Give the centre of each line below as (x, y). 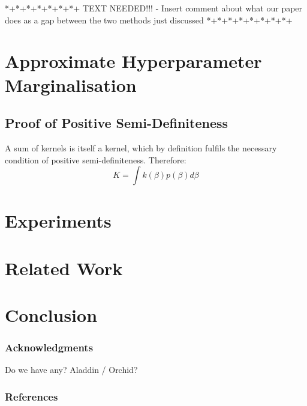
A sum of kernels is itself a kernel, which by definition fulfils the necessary (141, 147)
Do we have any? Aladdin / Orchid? (71, 370)
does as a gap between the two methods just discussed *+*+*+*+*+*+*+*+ (149, 20)
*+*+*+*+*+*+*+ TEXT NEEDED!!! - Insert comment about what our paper (154, 8)
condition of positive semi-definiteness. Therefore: (96, 159)
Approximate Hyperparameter (133, 61)
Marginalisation (71, 84)
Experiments (58, 221)
